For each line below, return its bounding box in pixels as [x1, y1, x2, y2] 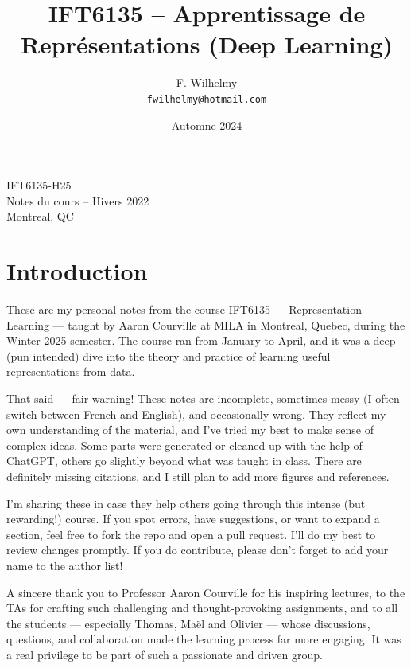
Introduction [6, 255, 148, 287]
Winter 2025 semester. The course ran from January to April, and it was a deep [6, 332, 396, 349]
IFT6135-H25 [6, 177, 72, 193]
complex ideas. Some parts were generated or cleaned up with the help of [6, 436, 363, 453]
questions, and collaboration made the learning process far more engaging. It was [6, 631, 401, 647]
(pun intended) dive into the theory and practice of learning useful [6, 347, 331, 364]
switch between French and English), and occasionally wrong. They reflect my [6, 405, 386, 422]
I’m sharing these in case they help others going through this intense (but [6, 494, 366, 511]
